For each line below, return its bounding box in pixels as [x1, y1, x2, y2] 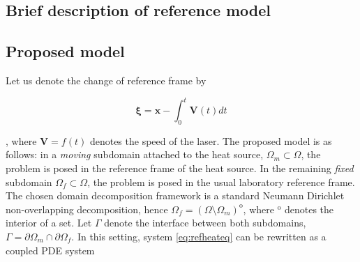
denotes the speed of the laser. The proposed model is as [89, 133, 332, 148]
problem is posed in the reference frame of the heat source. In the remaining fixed [6, 161, 354, 176]
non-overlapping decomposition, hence [6, 201, 168, 216]
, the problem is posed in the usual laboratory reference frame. [87, 174, 355, 189]
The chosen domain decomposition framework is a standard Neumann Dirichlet [6, 188, 345, 203]
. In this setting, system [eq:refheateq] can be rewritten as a [71, 229, 327, 244]
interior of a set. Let [6, 215, 92, 230]
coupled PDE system [6, 242, 95, 257]
